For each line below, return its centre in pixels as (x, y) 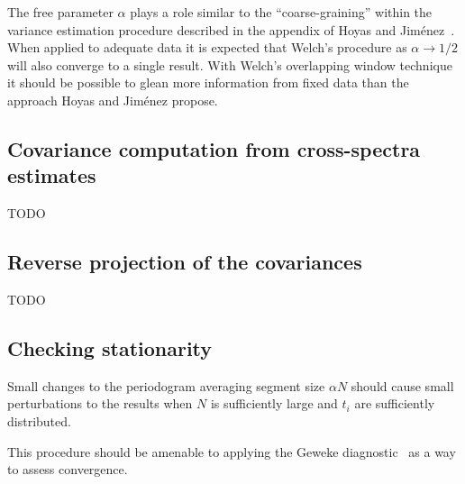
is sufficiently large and (274, 403)
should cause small (402, 385)
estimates (52, 175)
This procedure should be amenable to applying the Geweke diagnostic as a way (232, 451)
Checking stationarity (110, 347)
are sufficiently (395, 403)
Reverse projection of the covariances (185, 262)
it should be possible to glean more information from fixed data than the (208, 82)
